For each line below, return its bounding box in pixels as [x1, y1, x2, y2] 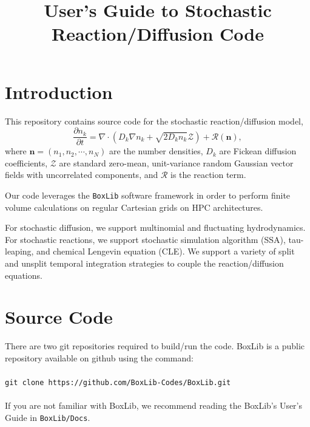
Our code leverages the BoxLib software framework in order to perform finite [5, 188, 291, 201]
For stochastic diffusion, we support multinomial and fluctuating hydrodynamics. [5, 221, 306, 234]
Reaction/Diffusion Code [51, 21, 264, 46]
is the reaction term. [170, 168, 246, 181]
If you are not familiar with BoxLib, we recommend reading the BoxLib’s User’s [5, 399, 303, 412]
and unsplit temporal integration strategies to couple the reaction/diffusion [5, 256, 284, 269]
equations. [5, 268, 42, 281]
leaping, [5, 245, 34, 258]
